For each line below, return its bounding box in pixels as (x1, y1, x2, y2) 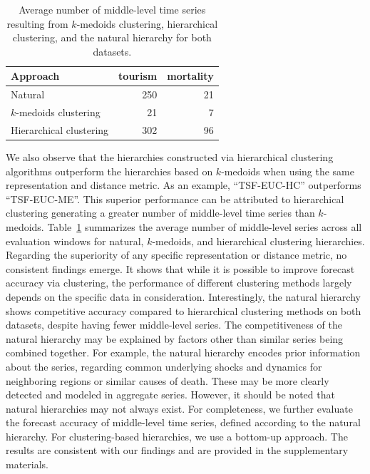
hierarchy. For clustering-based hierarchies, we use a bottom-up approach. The (6, 428, 348, 443)
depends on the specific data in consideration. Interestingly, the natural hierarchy (6, 289, 361, 304)
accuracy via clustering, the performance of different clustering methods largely (6, 275, 352, 290)
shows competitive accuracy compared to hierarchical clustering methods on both (6, 303, 361, 318)
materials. (6, 457, 49, 472)
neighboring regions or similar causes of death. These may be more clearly (6, 373, 329, 388)
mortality (167, 68, 214, 83)
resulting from (6, 16, 68, 31)
